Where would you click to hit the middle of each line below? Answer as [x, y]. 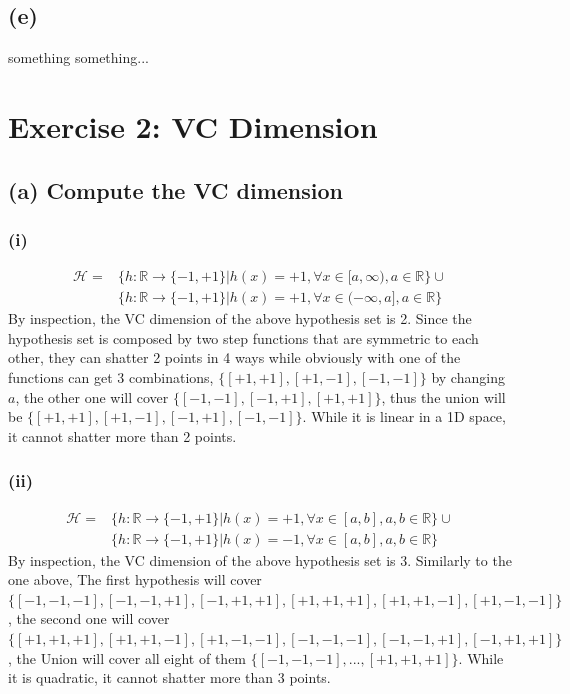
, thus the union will [443, 396]
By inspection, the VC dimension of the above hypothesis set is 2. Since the [240, 318]
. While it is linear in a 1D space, [404, 416]
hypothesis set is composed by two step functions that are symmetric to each [243, 337]
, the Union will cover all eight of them [127, 657]
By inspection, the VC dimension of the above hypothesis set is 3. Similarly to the [260, 559]
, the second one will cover [89, 618]
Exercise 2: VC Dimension [193, 125]
